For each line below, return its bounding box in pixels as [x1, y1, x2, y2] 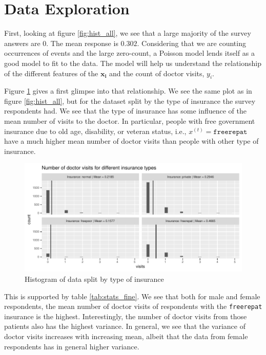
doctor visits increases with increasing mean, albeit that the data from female [4, 331, 248, 342]
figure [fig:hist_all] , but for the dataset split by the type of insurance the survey [4, 95, 256, 106]
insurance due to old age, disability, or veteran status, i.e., [4, 125, 187, 136]
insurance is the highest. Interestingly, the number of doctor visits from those [4, 310, 247, 321]
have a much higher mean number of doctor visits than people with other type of [4, 136, 259, 146]
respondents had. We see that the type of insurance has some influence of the [4, 105, 247, 116]
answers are [4, 37, 40, 48]
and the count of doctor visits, [109, 68, 204, 78]
